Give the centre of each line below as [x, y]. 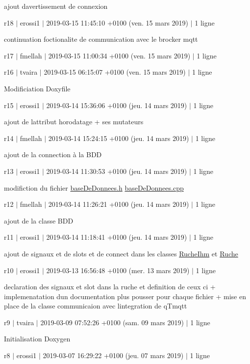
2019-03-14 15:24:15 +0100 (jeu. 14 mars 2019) [119, 138]
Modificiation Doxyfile [37, 88]
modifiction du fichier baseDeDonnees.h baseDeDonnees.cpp [94, 187]
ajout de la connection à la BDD [53, 154]
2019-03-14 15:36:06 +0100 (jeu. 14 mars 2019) [117, 105]
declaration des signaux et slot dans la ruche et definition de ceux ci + [110, 287]
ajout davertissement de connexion [56, 6]
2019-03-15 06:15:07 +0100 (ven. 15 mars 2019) [115, 72]
